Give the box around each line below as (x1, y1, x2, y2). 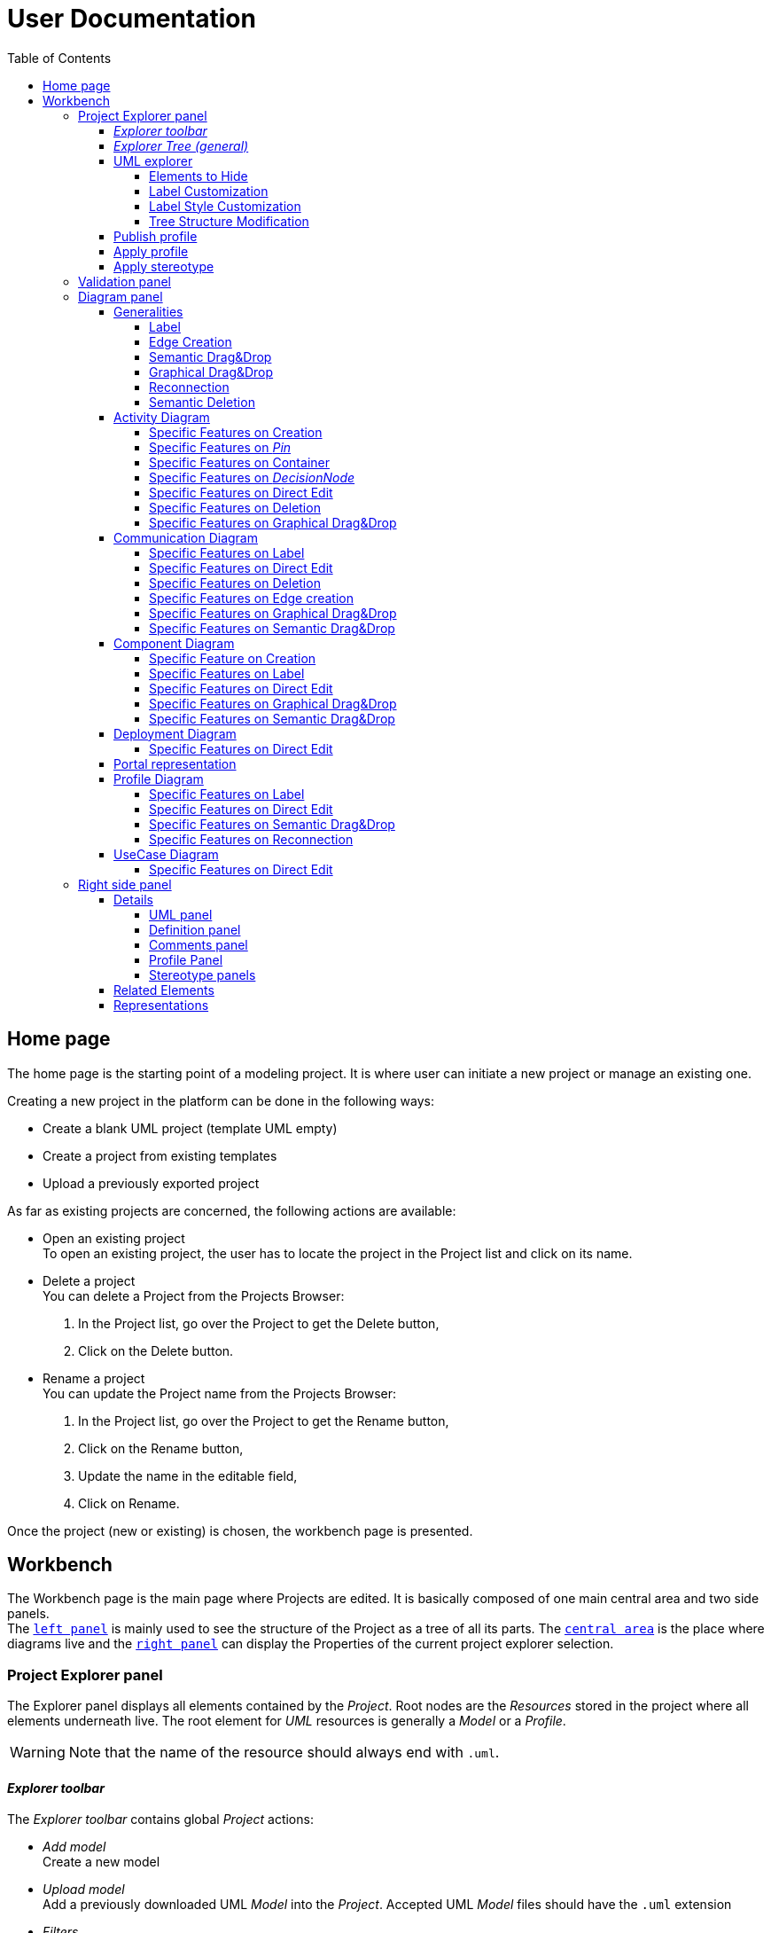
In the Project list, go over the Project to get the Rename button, (78, 1413, 449, 1428)
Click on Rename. (78, 1495, 180, 1511)
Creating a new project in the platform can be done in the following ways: (7, 1092, 435, 1108)
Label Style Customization (149, 198, 301, 214)
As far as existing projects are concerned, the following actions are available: (7, 1202, 456, 1218)
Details (113, 891, 153, 907)
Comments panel (149, 936, 248, 952)
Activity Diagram (113, 409, 210, 425)
